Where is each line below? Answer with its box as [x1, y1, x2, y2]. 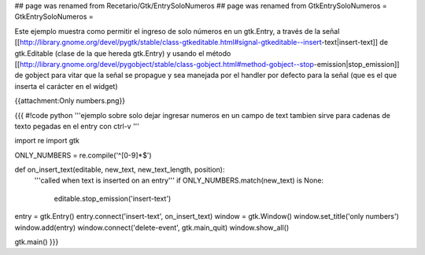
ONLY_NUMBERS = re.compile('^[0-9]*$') [14, 150, 153, 160]
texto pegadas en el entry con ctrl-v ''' [14, 121, 139, 131]
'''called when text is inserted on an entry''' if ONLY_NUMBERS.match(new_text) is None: [34, 176, 324, 185]
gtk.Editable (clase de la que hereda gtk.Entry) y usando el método [14, 48, 231, 58]
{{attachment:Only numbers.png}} [14, 96, 126, 105]
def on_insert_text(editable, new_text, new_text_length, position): [14, 165, 225, 175]
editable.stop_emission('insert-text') [54, 194, 172, 203]
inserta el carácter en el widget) [14, 81, 118, 91]
